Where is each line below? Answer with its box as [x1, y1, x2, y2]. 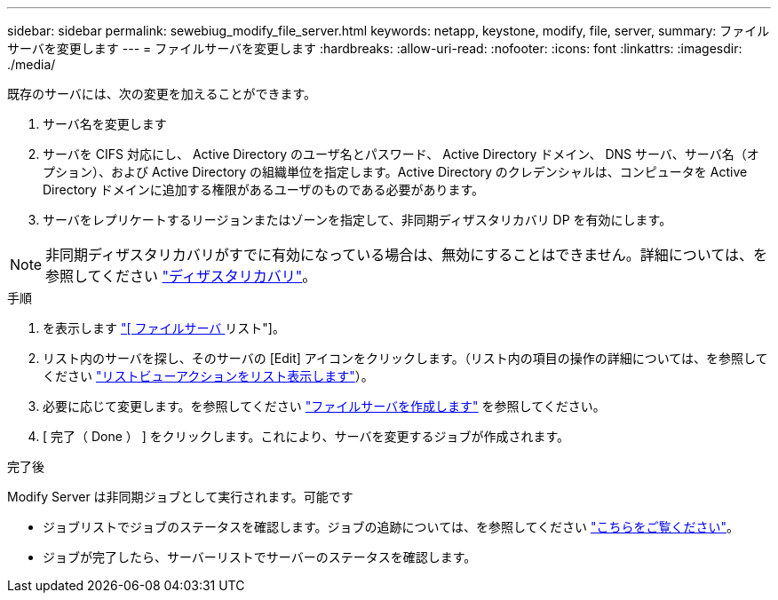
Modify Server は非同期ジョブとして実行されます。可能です [7, 489, 353, 504]
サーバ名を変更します [43, 116, 167, 131]
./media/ [7, 57, 56, 72]
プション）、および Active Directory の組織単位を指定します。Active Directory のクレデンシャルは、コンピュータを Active [43, 164, 748, 179]
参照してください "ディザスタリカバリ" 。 [45, 267, 317, 285]
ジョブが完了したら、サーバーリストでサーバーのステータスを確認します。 [43, 549, 477, 564]
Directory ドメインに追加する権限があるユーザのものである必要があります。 [43, 182, 485, 197]
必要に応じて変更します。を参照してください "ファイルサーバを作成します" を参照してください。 [43, 399, 606, 414]
